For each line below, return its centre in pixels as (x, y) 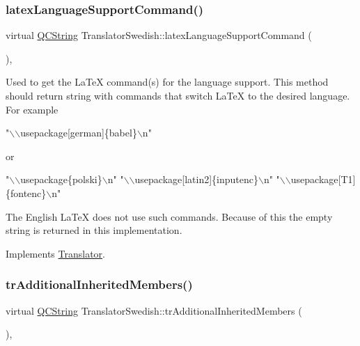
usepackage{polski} (61, 179)
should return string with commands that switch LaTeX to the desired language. (178, 95)
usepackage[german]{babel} (79, 133)
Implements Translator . (55, 253)
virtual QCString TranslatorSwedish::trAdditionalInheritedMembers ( (154, 310)
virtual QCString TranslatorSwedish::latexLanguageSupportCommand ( (159, 35)
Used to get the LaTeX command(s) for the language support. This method (167, 82)
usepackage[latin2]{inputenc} (196, 179)
